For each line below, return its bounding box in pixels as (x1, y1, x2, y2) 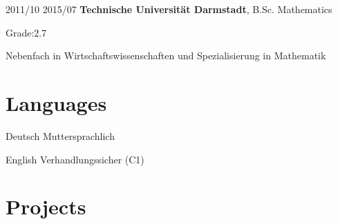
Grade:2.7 (6, 25, 47, 39)
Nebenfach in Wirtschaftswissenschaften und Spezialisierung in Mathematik (6, 48, 326, 63)
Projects (6, 192, 86, 221)
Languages (6, 88, 107, 116)
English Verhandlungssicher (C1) (6, 152, 144, 166)
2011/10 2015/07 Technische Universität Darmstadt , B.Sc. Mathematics (6, 2, 332, 16)
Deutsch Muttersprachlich (6, 128, 115, 143)
